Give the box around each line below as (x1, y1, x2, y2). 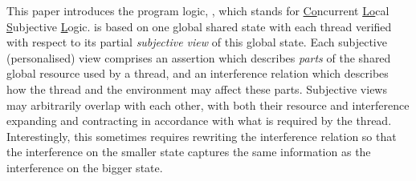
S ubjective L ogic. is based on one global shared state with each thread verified (6, 18, 392, 34)
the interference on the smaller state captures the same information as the (6, 143, 371, 160)
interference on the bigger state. (6, 159, 163, 175)
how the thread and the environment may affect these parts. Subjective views (6, 80, 387, 97)
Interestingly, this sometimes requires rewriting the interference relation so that (6, 127, 397, 144)
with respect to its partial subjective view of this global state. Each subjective (6, 34, 387, 50)
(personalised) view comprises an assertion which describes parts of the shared (6, 49, 391, 66)
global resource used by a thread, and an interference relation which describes (6, 65, 389, 82)
